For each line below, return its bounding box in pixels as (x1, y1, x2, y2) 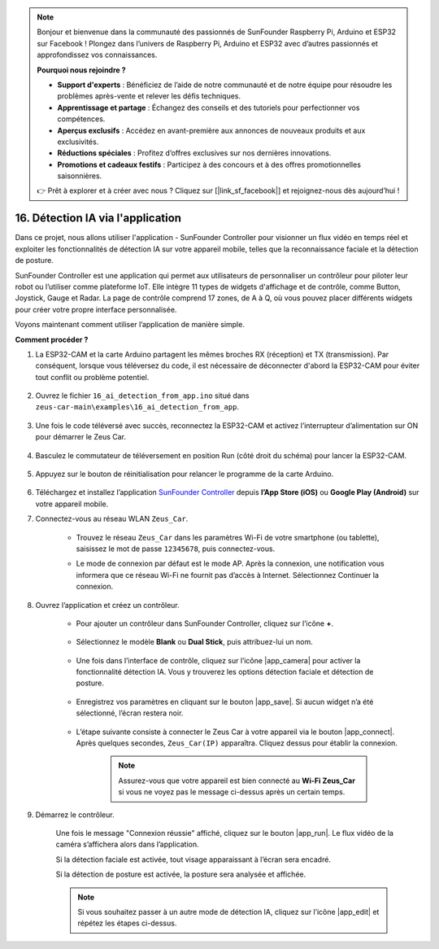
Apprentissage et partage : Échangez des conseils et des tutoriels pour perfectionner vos (57, 103, 360, 112)
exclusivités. (57, 137, 99, 147)
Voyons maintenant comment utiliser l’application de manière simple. (15, 320, 246, 330)
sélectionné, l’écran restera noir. (76, 708, 184, 718)
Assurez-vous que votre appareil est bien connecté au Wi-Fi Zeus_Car (118, 776, 355, 785)
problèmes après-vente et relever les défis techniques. (57, 91, 241, 101)
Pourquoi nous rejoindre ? (37, 65, 126, 75)
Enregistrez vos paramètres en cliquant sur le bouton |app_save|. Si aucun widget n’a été (76, 697, 374, 706)
